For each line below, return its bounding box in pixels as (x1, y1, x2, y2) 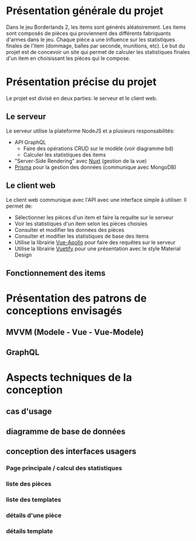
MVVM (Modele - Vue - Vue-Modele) (6, 327, 145, 337)
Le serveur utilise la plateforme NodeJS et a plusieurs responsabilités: (6, 127, 175, 134)
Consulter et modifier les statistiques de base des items (14, 232, 149, 239)
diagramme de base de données (6, 427, 126, 437)
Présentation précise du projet (6, 75, 157, 89)
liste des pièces (6, 480, 51, 488)
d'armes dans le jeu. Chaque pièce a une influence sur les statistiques (6, 36, 176, 43)
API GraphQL (14, 138, 47, 146)
